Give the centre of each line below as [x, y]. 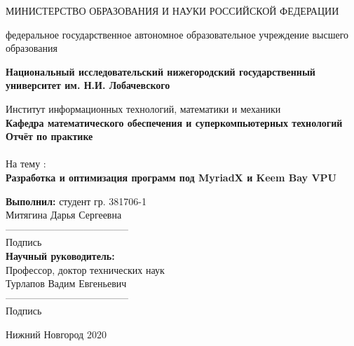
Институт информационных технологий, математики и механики [143, 108]
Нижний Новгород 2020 [56, 334]
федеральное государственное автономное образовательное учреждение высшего [177, 34]
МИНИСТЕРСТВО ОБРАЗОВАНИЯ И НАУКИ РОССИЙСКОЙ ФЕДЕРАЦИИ [172, 11]
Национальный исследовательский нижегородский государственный [161, 71]
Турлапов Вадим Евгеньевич [66, 283]
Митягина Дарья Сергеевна [64, 215]
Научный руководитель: [60, 255]
